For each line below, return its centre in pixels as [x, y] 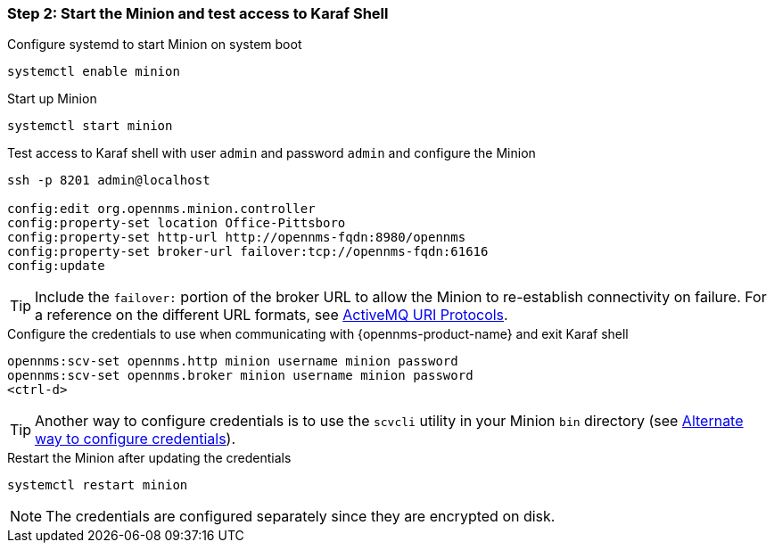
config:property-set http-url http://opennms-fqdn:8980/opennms [237, 238]
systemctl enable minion [94, 72]
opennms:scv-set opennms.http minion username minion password [233, 361]
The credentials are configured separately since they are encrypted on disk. [301, 517]
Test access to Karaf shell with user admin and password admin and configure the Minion [272, 153]
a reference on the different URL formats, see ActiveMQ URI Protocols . [272, 315]
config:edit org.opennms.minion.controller [161, 209]
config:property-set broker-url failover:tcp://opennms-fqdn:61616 [248, 252]
